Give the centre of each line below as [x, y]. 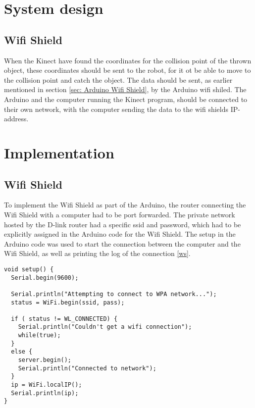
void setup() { [29, 269]
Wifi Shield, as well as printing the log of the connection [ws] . [97, 253]
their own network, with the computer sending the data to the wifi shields [116, 109]
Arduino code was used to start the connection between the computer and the [122, 243]
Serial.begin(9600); [45, 278]
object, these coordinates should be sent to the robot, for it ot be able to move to [127, 70]
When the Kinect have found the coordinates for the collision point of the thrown [128, 60]
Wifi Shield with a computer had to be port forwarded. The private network [120, 214]
